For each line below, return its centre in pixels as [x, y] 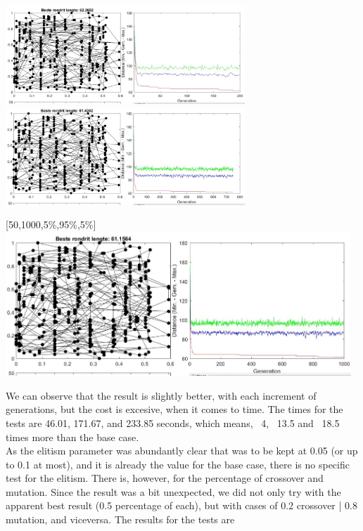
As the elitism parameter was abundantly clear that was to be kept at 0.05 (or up [182, 451]
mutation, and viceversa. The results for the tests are [120, 519]
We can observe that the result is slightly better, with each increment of [161, 395]
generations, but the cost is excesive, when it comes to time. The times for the [174, 409]
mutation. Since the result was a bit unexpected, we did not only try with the [173, 491]
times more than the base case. [72, 437]
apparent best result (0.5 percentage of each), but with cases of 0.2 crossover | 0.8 [181, 505]
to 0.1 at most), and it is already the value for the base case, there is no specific [178, 464]
